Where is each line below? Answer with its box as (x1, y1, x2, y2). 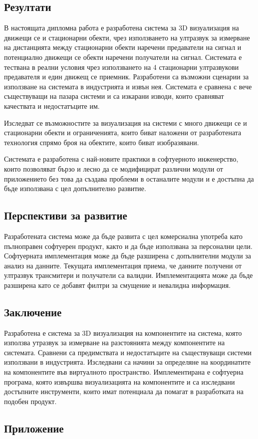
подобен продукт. (4, 396, 57, 406)
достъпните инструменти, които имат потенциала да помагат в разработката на (4, 386, 244, 397)
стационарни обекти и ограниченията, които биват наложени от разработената (4, 127, 242, 138)
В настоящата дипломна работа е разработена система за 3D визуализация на (4, 22, 239, 33)
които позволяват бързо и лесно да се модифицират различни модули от (4, 163, 223, 174)
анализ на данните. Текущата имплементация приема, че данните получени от (4, 260, 242, 270)
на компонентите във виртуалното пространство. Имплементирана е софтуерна (4, 367, 244, 377)
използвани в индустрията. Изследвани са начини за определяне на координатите (4, 357, 251, 367)
